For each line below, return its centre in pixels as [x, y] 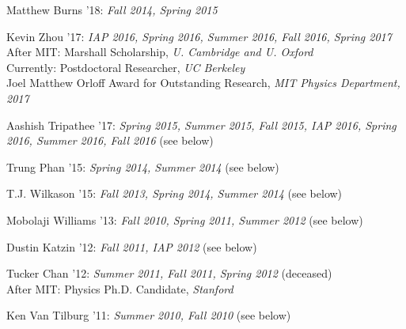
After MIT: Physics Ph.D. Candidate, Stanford [120, 288]
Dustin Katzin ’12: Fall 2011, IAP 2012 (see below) [132, 246]
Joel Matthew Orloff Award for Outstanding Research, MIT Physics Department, [203, 83]
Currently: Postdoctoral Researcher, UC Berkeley [126, 67]
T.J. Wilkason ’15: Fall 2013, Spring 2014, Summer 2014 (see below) [175, 193]
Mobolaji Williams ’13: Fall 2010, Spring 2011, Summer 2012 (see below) [185, 219]
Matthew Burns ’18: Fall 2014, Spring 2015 [112, 9]
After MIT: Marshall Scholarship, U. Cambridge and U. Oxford [160, 52]
